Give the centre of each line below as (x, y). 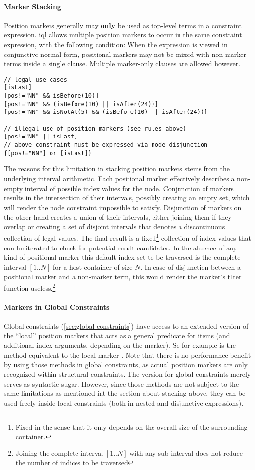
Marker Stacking (33, 6)
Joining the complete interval (59, 453)
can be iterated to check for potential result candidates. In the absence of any (121, 247)
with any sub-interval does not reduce (186, 453)
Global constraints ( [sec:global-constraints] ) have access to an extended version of (126, 326)
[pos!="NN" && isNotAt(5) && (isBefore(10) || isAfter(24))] (106, 112)
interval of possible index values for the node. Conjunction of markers (129, 188)
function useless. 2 (30, 287)
